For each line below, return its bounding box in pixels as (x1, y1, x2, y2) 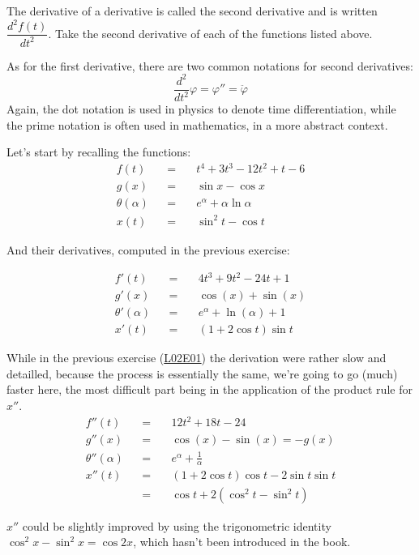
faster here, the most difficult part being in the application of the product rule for (6, 381, 413, 398)
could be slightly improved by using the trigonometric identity (22, 517, 331, 534)
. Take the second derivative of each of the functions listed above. (48, 24, 373, 41)
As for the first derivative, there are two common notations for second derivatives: (6, 57, 413, 74)
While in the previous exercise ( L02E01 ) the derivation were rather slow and (6, 349, 387, 366)
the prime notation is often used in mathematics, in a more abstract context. (6, 116, 388, 133)
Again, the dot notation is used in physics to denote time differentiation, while (6, 100, 396, 117)
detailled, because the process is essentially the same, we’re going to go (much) (6, 365, 398, 382)
